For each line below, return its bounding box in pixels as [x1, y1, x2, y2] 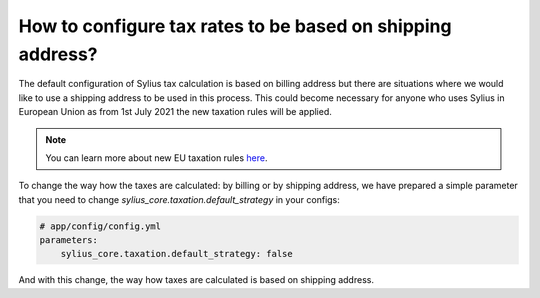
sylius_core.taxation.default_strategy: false [60, 248, 294, 260]
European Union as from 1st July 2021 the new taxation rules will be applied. [18, 106, 332, 118]
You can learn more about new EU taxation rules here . [45, 151, 268, 164]
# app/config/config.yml [39, 220, 162, 232]
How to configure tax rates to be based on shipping [18, 15, 452, 37]
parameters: [39, 235, 99, 246]
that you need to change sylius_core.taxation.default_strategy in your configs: [18, 193, 340, 205]
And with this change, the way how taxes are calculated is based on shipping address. [18, 274, 375, 286]
